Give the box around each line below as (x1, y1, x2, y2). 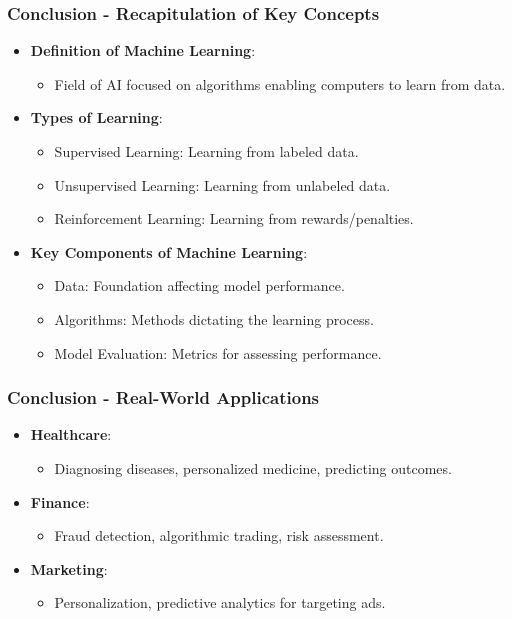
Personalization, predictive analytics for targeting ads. (54, 592, 386, 613)
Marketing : (30, 558, 108, 579)
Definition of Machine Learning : (30, 40, 256, 61)
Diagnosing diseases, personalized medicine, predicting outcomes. (54, 457, 452, 478)
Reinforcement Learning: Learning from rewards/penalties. (54, 208, 414, 229)
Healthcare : (30, 424, 112, 445)
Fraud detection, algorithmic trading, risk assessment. (54, 525, 384, 546)
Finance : (30, 491, 90, 512)
